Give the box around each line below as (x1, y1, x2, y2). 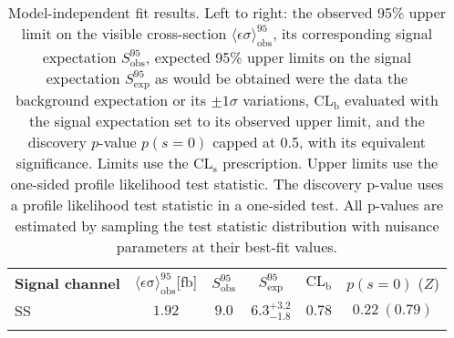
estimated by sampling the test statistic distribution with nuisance (15, 215, 439, 237)
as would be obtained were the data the (155, 67, 408, 89)
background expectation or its (15, 89, 207, 111)
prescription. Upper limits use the (222, 152, 439, 174)
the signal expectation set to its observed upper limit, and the (29, 110, 425, 132)
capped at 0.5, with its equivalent (212, 131, 427, 153)
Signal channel (15, 271, 120, 293)
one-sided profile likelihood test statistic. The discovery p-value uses (10, 173, 444, 195)
